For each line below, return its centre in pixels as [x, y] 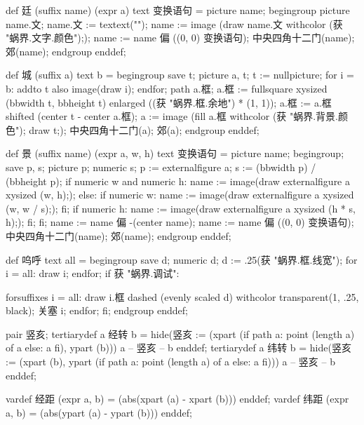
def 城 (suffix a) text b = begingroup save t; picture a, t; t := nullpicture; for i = [180, 75]
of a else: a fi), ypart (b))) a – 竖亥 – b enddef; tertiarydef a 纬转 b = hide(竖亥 [178, 348]
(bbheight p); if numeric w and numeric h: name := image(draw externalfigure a [178, 181]
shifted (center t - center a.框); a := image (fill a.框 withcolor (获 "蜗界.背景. [172, 116]
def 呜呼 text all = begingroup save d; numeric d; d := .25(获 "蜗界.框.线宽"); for [182, 259]
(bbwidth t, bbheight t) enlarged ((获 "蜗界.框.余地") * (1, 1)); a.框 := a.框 [169, 102]
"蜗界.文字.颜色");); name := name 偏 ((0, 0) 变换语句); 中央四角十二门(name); [180, 38]
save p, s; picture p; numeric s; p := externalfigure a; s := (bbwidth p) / [161, 167]
